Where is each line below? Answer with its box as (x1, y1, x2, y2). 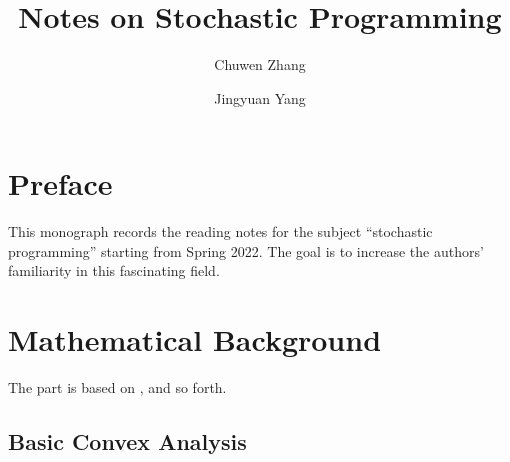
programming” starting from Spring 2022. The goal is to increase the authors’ (8, 240, 484, 261)
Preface (8, 163, 113, 204)
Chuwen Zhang (214, 54, 306, 75)
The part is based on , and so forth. (8, 377, 227, 398)
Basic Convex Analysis (8, 426, 247, 457)
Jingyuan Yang (214, 87, 306, 108)
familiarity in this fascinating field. (8, 260, 220, 281)
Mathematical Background (8, 319, 382, 360)
